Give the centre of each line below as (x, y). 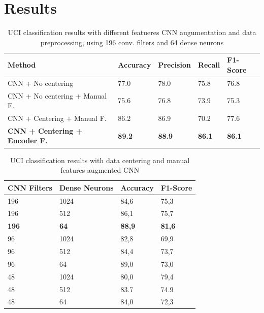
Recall (209, 65)
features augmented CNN (100, 170)
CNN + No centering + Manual (57, 95)
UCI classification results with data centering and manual (100, 160)
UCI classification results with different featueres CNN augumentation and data (132, 32)
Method (22, 65)
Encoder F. (28, 140)
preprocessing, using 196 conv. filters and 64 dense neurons (132, 42)
